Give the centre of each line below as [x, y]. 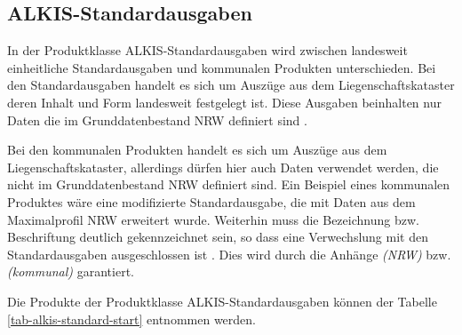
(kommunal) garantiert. [71, 271]
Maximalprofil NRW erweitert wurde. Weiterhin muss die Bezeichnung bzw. [213, 219]
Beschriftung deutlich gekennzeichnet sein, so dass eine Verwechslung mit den [218, 237]
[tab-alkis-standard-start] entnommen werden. [131, 319]
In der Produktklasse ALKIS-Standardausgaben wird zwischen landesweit [207, 50]
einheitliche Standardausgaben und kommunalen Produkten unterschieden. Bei [222, 67]
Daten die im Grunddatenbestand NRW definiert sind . [157, 120]
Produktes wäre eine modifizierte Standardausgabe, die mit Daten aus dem [211, 201]
